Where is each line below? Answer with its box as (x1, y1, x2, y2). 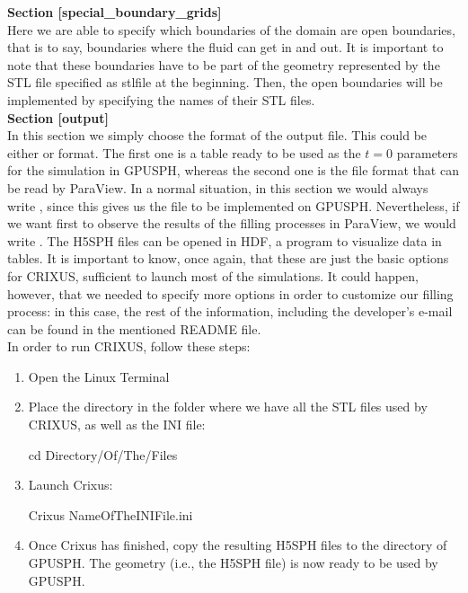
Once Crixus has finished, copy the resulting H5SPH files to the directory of (28, 535, 447, 554)
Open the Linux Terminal (28, 367, 170, 385)
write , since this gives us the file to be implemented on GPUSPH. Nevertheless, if (7, 196, 460, 215)
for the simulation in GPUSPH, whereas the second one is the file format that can (7, 161, 459, 180)
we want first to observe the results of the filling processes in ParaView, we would (7, 214, 456, 233)
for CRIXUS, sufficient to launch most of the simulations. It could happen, (7, 266, 419, 285)
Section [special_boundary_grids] (7, 3, 222, 21)
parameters (396, 143, 458, 162)
